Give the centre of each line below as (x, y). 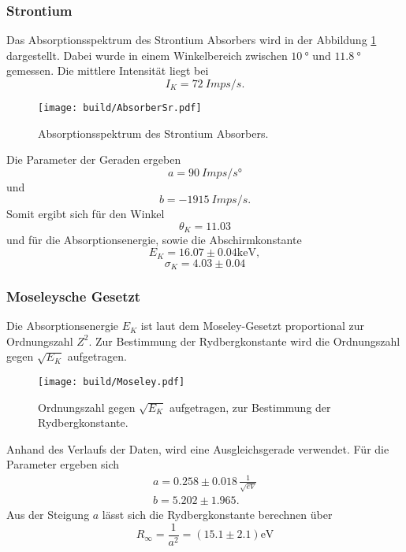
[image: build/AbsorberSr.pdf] (120, 108)
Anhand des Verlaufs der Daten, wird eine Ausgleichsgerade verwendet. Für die (198, 448)
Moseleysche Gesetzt (74, 296)
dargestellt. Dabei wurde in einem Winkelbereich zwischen (147, 55)
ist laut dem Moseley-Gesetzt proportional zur (252, 326)
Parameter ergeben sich (63, 464)
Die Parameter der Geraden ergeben (94, 159)
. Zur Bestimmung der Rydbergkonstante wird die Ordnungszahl (244, 341)
